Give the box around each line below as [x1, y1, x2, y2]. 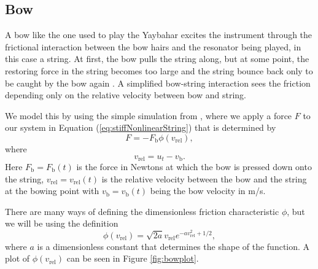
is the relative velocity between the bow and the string [101, 172, 307, 185]
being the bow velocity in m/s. [150, 184, 266, 197]
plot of [5, 252, 30, 265]
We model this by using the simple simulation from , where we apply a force [5, 109, 292, 122]
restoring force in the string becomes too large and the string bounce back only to [5, 64, 313, 77]
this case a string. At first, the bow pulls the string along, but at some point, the [5, 52, 309, 65]
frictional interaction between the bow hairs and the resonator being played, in [5, 40, 301, 53]
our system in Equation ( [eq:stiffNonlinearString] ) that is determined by [5, 121, 276, 134]
